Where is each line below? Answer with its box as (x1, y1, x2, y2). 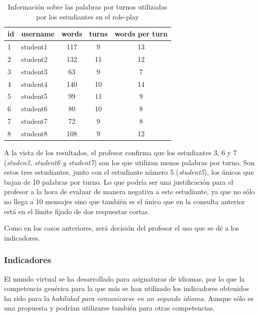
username (21, 28, 55, 39)
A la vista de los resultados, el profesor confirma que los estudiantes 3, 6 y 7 (4, 147, 237, 158)
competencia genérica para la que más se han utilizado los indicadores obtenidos (4, 283, 250, 294)
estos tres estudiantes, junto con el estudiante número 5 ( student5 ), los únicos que (4, 167, 254, 177)
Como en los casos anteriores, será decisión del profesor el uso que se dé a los (4, 223, 240, 233)
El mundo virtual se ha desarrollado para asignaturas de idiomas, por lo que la (4, 273, 245, 284)
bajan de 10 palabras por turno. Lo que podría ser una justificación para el (4, 176, 234, 187)
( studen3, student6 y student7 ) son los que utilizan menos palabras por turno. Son (4, 157, 255, 167)
